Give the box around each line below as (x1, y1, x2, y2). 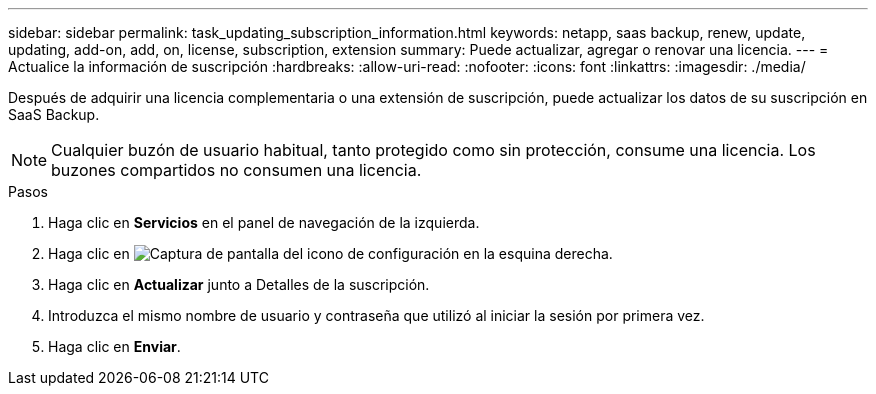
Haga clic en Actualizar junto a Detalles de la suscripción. (48, 276, 430, 293)
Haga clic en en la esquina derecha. (48, 245, 613, 262)
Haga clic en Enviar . (48, 338, 181, 355)
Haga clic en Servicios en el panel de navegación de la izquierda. (48, 214, 480, 231)
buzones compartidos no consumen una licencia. (51, 160, 422, 180)
